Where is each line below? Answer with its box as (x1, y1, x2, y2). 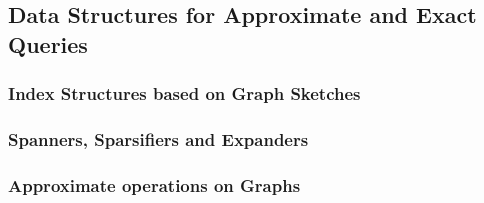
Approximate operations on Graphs (8, 172, 301, 197)
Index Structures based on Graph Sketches (8, 81, 361, 106)
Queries (8, 28, 88, 59)
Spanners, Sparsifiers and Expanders (8, 126, 309, 151)
